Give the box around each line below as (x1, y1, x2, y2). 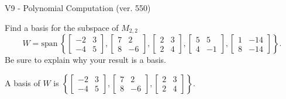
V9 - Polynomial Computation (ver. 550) (5, 2, 151, 13)
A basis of (5, 76, 40, 89)
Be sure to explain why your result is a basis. (5, 54, 167, 66)
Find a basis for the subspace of (5, 21, 119, 33)
